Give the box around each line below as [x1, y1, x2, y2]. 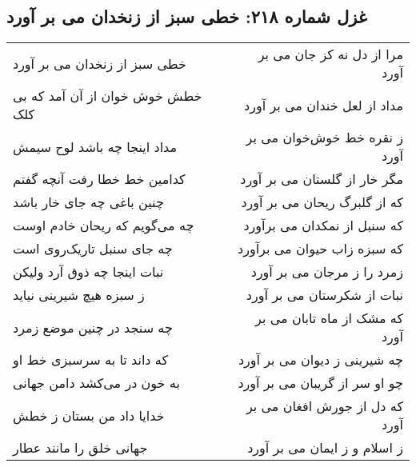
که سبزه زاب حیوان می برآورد [238, 239, 403, 258]
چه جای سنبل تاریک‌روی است [13, 239, 173, 258]
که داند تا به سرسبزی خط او [13, 350, 169, 369]
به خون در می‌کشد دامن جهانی [13, 373, 180, 393]
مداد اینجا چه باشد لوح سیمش [13, 137, 178, 156]
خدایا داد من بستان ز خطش [13, 405, 165, 425]
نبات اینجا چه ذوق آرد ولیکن [13, 262, 164, 281]
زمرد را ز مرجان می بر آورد [250, 262, 403, 281]
